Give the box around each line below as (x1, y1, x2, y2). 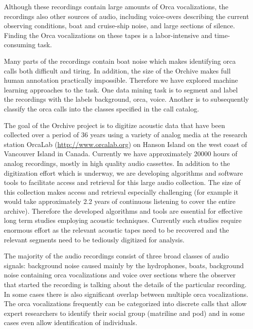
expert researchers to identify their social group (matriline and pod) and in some (4, 308, 245, 318)
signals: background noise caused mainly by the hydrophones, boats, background (4, 260, 244, 270)
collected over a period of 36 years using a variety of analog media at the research (4, 129, 248, 140)
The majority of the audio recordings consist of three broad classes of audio (4, 251, 229, 261)
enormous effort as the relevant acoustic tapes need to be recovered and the (4, 225, 229, 235)
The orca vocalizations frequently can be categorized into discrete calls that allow (4, 298, 247, 309)
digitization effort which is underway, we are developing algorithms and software (4, 167, 243, 178)
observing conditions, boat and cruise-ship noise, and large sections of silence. (4, 20, 235, 31)
